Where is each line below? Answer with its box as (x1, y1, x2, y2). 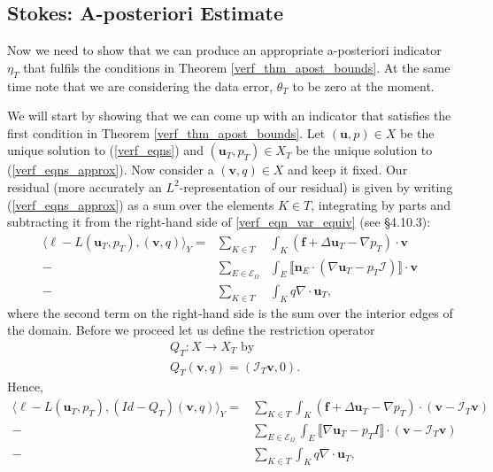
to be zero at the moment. (292, 76, 435, 95)
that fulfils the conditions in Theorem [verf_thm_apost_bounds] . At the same (23, 58, 451, 76)
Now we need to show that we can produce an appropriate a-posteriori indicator (7, 41, 442, 59)
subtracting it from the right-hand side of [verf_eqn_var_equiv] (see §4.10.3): (7, 213, 431, 231)
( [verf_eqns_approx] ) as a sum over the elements (7, 195, 274, 213)
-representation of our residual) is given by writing (179, 177, 453, 196)
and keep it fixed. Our (288, 160, 408, 179)
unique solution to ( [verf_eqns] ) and (7, 141, 204, 159)
